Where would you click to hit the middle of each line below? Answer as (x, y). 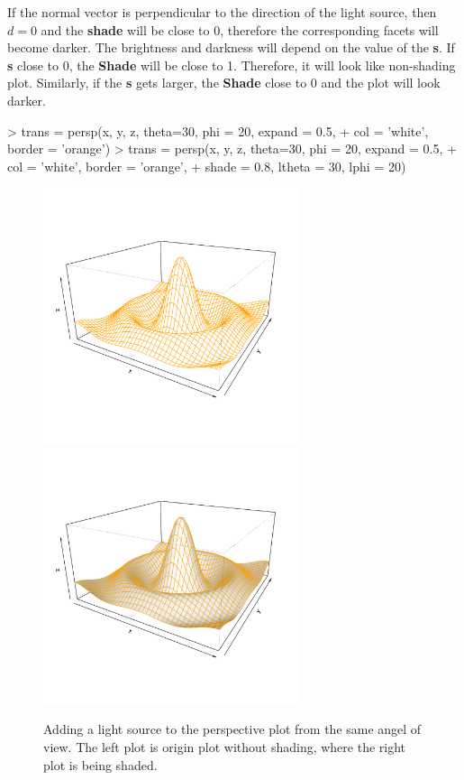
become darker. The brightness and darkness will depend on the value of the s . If (231, 47)
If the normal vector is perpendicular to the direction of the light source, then (222, 12)
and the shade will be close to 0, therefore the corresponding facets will (240, 29)
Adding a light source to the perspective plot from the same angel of (232, 729)
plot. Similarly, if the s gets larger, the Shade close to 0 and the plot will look (224, 83)
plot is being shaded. (100, 764)
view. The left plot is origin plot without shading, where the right (225, 747)
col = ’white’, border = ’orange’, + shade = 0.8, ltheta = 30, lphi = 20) (207, 166)
